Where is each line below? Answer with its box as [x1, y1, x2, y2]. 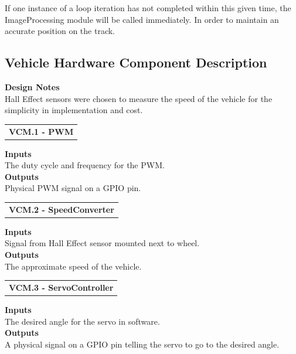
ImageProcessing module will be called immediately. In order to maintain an [5, 13, 279, 25]
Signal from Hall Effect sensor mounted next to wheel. [5, 237, 200, 249]
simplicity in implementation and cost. [5, 104, 143, 116]
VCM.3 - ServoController [9, 281, 114, 293]
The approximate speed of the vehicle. [5, 260, 142, 272]
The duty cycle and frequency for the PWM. [5, 159, 165, 171]
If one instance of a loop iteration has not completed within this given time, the [5, 2, 291, 13]
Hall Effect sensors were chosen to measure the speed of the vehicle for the [5, 92, 273, 104]
